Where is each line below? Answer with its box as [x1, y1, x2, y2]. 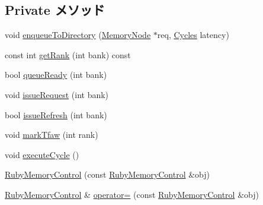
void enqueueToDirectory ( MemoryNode [5, 29, 151, 41]
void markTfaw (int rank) [5, 128, 98, 141]
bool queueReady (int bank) [5, 68, 107, 81]
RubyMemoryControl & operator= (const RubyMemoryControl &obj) [5, 188, 259, 200]
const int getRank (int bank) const [5, 48, 131, 61]
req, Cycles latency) [157, 29, 229, 41]
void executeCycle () [5, 148, 79, 160]
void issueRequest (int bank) [5, 88, 109, 100]
